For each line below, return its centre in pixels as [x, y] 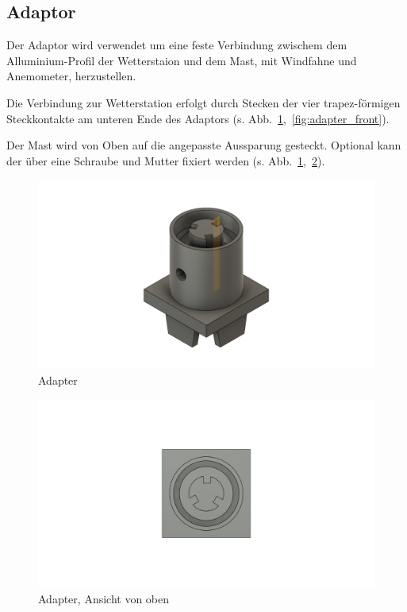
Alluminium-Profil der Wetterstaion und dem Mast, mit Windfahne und [182, 60]
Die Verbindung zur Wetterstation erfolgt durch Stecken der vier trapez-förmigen [203, 102]
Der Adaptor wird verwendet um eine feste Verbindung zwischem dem [177, 45]
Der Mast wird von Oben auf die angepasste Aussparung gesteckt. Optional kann [204, 145]
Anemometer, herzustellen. [71, 76]
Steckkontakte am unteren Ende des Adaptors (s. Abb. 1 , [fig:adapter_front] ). [198, 118]
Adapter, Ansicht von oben [104, 599]
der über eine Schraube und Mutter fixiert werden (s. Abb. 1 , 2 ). [166, 160]
